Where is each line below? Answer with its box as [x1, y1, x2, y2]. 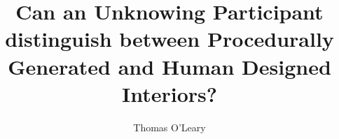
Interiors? [122, 79, 217, 108]
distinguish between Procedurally [5, 24, 334, 53]
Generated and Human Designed [8, 52, 331, 80]
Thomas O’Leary [133, 119, 206, 134]
